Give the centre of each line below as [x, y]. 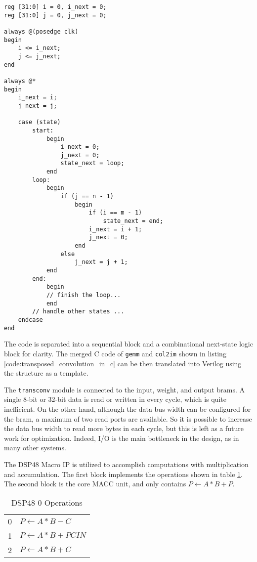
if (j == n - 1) [87, 196]
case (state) [39, 122]
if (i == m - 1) [115, 213]
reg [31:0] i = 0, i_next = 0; [55, 7]
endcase [30, 320]
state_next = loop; [92, 163]
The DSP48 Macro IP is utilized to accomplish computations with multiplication [126, 464]
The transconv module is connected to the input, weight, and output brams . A [124, 389]
